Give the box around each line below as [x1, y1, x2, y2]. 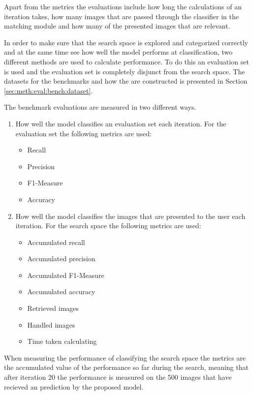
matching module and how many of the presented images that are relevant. [4, 21, 230, 31]
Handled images [27, 319, 75, 330]
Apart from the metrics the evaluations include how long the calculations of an [4, 1, 242, 11]
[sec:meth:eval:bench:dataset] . [4, 85, 93, 95]
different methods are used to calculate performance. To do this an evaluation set [4, 56, 249, 66]
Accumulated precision [27, 253, 95, 264]
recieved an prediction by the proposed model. [4, 381, 144, 392]
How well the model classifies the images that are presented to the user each [15, 211, 246, 221]
